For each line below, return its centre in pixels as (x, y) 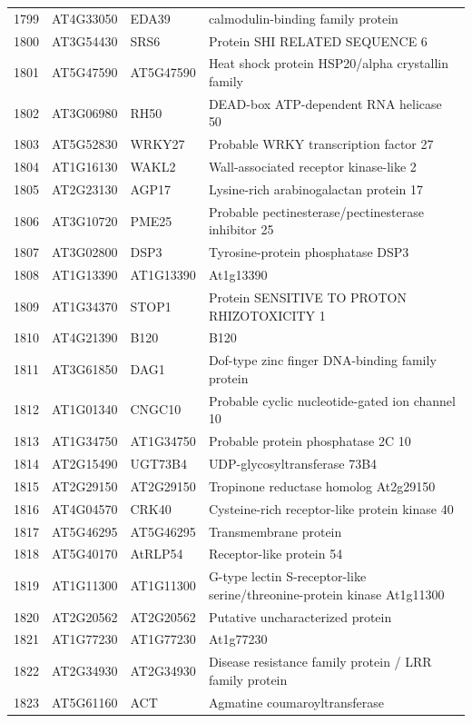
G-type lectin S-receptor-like (287, 576)
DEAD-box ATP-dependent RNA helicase (325, 103)
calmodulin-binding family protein (303, 18)
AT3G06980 (85, 112)
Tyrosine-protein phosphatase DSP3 (309, 252)
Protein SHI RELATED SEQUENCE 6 (318, 40)
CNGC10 (156, 409)
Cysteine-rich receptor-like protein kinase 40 (331, 508)
